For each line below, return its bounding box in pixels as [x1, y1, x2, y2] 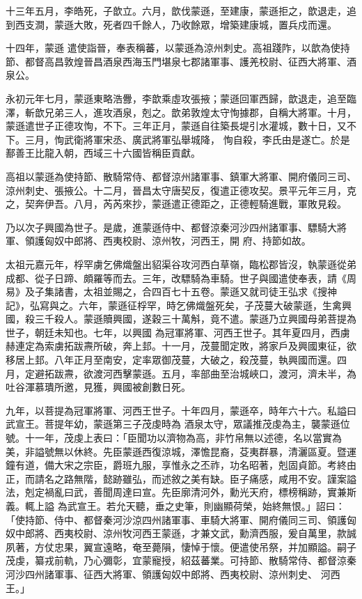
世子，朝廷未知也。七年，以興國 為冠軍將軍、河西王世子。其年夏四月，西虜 [6, 325, 350, 339]
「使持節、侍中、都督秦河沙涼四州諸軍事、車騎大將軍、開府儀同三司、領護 [6, 512, 347, 527]
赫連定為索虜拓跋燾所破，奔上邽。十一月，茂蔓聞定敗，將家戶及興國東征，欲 [6, 339, 356, 353]
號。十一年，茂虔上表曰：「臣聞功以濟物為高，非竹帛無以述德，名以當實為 [6, 430, 342, 445]
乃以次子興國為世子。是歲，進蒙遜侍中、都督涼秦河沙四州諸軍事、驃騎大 [6, 219, 337, 234]
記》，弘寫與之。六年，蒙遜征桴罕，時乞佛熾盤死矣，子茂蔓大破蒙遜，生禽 [6, 297, 342, 312]
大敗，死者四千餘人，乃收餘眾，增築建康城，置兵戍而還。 [73, 17, 337, 31]
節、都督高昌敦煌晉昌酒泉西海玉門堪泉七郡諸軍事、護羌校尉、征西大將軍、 [6, 54, 347, 68]
